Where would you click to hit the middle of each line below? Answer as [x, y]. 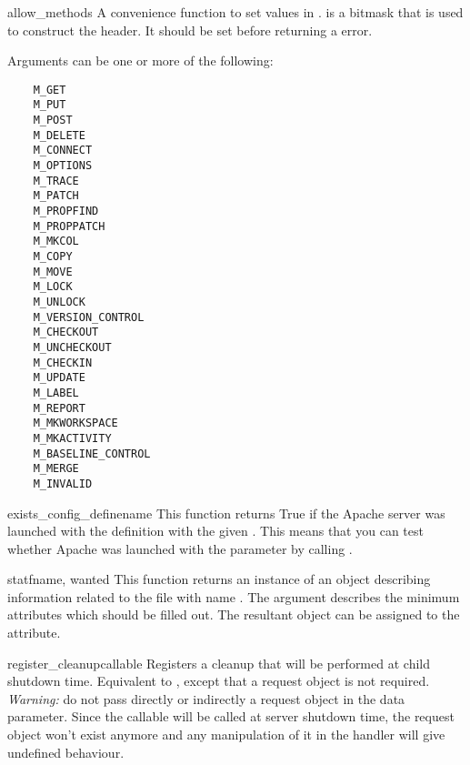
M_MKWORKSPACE [75, 423]
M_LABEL [56, 393]
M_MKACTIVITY [72, 438]
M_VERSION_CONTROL [89, 317]
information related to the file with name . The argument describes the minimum [234, 596]
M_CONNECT [63, 151]
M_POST [53, 121]
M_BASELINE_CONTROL [92, 453]
